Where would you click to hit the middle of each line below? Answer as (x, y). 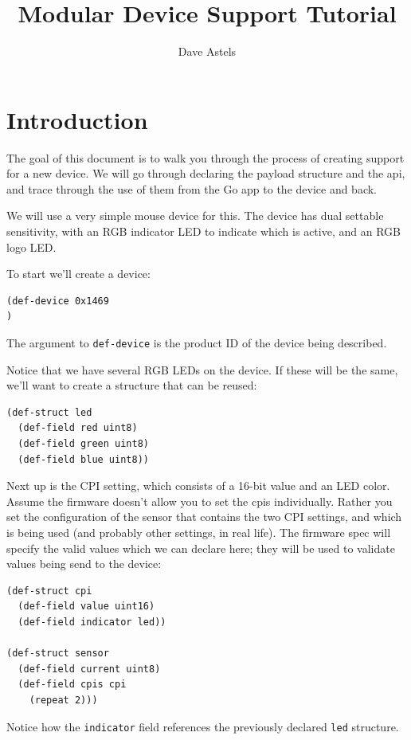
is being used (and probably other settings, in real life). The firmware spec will (199, 532)
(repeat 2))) (63, 700)
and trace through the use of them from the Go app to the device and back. (192, 188)
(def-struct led (49, 412)
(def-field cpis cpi (72, 685)
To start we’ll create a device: (78, 274)
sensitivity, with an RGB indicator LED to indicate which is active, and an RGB (204, 231)
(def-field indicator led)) (92, 622)
